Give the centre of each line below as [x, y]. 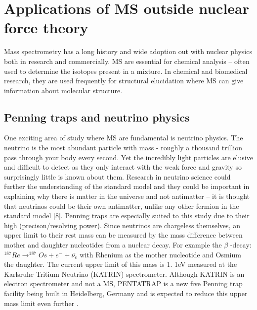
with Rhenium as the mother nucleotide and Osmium [160, 254]
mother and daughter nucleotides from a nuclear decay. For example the [113, 245]
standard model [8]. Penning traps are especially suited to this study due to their [127, 216]
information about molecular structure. [63, 90]
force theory [46, 28]
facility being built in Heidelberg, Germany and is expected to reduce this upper [126, 293]
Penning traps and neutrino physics [97, 117]
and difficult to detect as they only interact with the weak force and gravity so [123, 167]
